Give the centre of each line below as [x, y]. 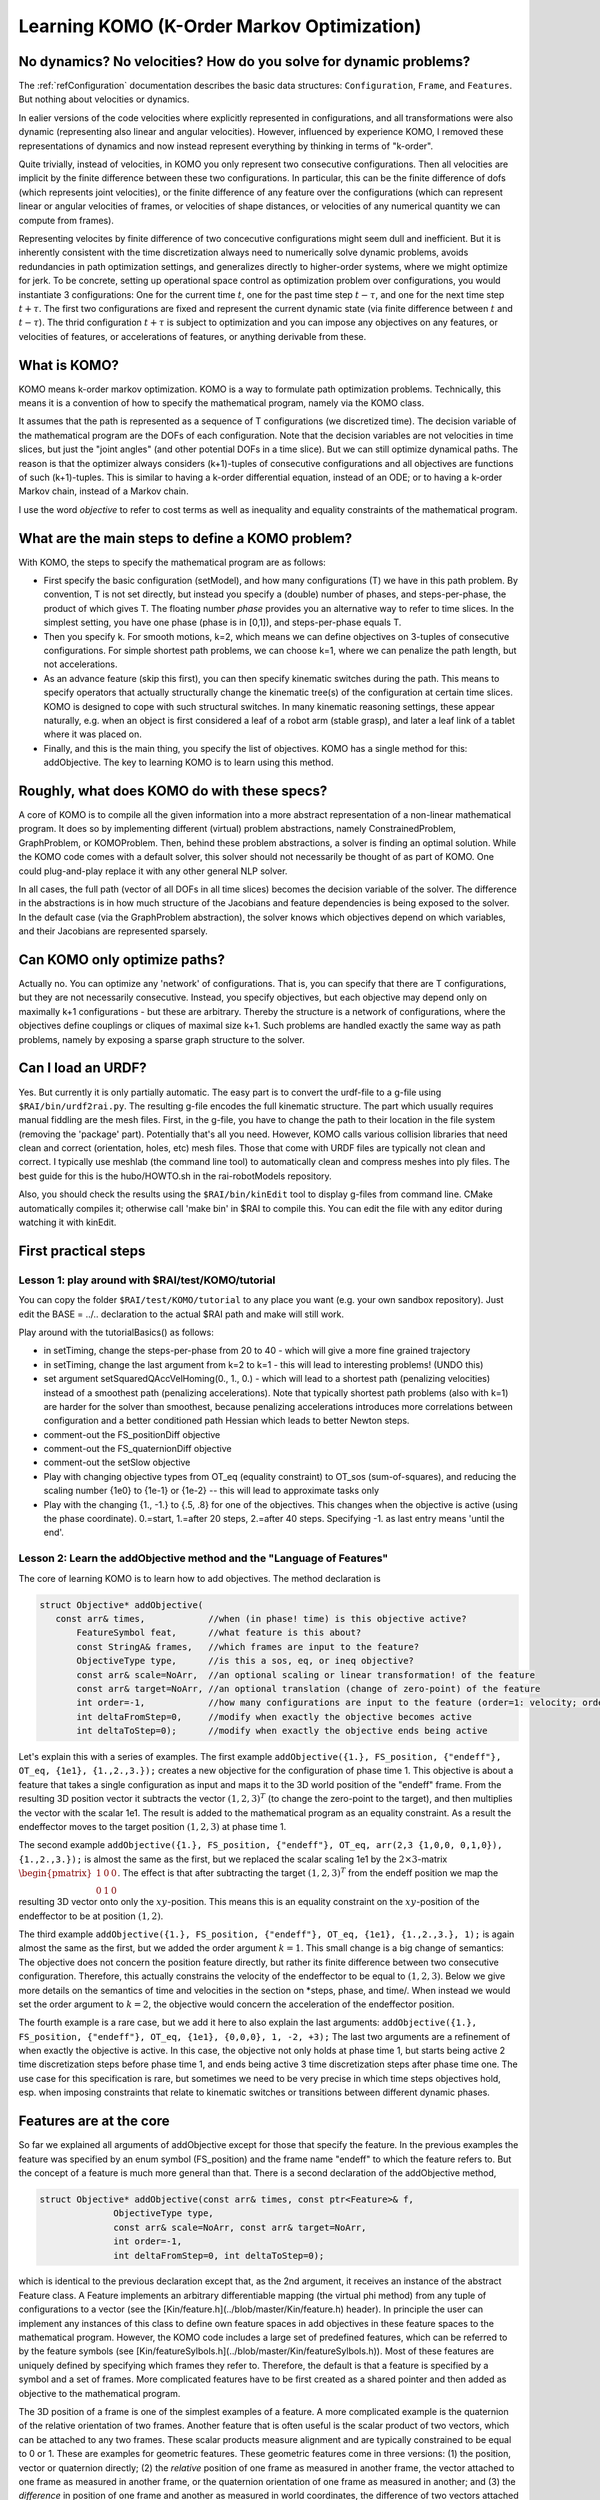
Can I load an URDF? [82, 1068]
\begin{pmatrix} [55, 1873]
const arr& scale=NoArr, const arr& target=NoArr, [240, 2227]
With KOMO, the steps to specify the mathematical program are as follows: [172, 562]
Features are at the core [94, 2121]
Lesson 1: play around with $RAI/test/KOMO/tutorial [147, 1280]
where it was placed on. [92, 734]
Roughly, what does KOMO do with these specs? [173, 790]
